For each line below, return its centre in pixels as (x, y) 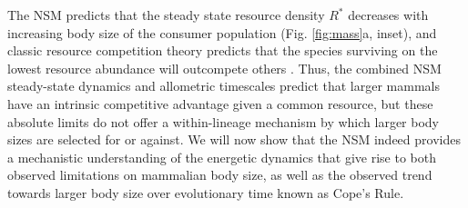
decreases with (388, 15)
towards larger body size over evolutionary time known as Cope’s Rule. (206, 192)
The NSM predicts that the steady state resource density (166, 15)
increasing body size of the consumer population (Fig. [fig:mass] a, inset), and (222, 32)
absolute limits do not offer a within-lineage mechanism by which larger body (224, 121)
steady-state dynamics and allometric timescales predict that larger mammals (224, 86)
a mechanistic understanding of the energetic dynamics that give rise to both (222, 157)
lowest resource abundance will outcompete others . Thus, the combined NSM (224, 68)
